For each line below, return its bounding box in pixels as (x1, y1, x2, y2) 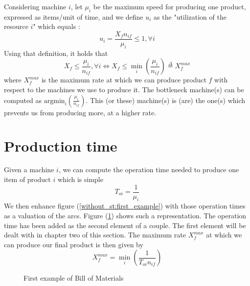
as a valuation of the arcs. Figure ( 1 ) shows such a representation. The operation (4, 210, 247, 220)
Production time (4, 136, 117, 156)
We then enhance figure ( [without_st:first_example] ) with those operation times (4, 201, 246, 211)
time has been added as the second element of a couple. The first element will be (4, 220, 246, 230)
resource (4, 21, 28, 31)
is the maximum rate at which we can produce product (41, 75, 206, 85)
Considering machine (4, 1, 67, 11)
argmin (44, 97, 65, 104)
